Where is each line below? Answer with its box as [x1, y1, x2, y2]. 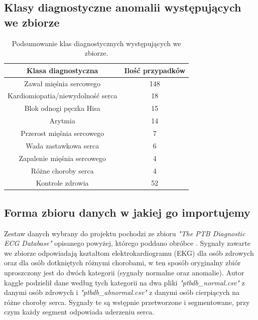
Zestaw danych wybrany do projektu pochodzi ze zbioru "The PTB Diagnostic [4, 228, 245, 238]
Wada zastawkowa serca [26, 140, 99, 150]
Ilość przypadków [124, 65, 186, 75]
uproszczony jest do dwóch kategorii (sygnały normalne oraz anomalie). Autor [4, 267, 244, 278]
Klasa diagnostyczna [26, 65, 98, 75]
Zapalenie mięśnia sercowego [19, 152, 106, 163]
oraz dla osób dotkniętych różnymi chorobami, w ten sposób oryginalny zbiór [4, 257, 241, 268]
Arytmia [49, 115, 75, 126]
